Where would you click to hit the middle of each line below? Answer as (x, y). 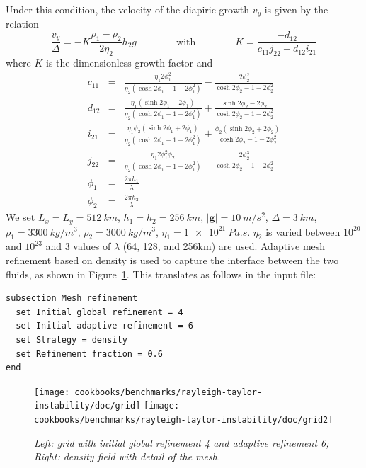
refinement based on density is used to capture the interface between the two (172, 259)
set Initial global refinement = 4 (99, 312)
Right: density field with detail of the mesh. (127, 456)
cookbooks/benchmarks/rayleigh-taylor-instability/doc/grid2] (184, 420)
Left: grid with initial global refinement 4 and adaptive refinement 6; (182, 442)
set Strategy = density (72, 339)
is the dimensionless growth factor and (130, 62)
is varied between (303, 231)
